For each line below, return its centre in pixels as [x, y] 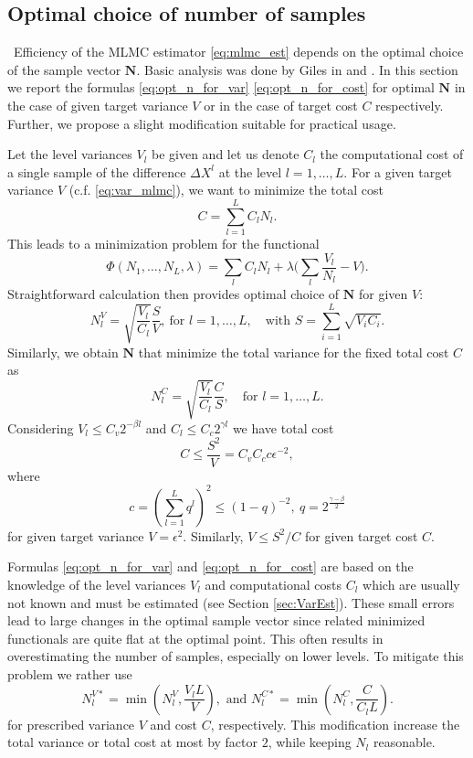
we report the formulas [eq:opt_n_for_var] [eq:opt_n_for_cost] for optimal [221, 87]
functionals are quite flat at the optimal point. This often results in [195, 638]
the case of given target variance [98, 105]
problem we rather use [70, 673]
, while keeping [310, 742]
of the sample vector [64, 69]
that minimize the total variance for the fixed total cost [294, 352]
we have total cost [283, 427]
